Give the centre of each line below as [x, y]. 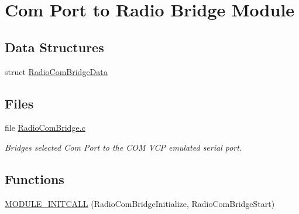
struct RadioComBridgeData [56, 71]
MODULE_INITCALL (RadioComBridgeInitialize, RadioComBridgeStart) [140, 203]
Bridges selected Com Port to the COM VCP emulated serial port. [123, 147]
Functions [35, 179]
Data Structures [54, 47]
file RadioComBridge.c [45, 128]
